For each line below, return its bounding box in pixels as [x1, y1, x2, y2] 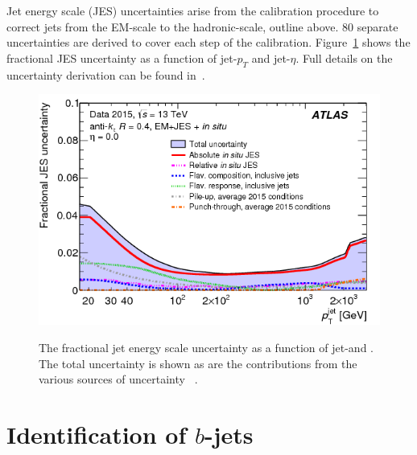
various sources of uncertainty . [39, 371, 198, 387]
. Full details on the [295, 49, 393, 66]
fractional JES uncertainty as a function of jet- [6, 49, 237, 66]
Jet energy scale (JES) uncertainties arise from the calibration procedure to [6, 2, 379, 18]
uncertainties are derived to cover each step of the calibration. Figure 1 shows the [6, 34, 411, 51]
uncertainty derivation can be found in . [6, 66, 205, 83]
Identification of [6, 417, 187, 450]
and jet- [251, 49, 291, 66]
